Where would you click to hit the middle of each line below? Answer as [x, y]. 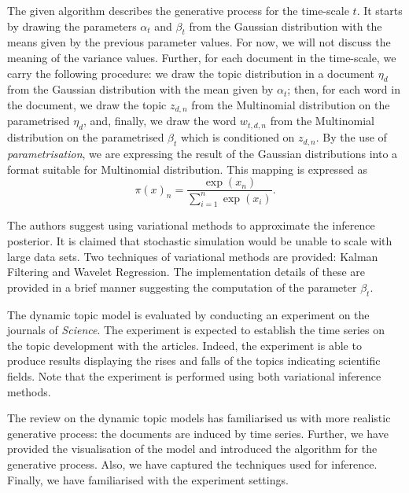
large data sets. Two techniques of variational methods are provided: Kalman [193, 256]
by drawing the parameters [72, 26]
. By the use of [351, 137]
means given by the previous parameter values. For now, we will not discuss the [199, 42]
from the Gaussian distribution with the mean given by [140, 89]
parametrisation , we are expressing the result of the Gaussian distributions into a [203, 154]
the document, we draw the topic [87, 104]
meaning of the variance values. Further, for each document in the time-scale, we [202, 57]
